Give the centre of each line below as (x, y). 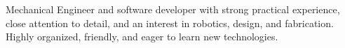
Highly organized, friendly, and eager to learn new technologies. (142, 37)
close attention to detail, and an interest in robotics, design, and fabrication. (170, 23)
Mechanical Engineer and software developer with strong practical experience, (173, 9)
